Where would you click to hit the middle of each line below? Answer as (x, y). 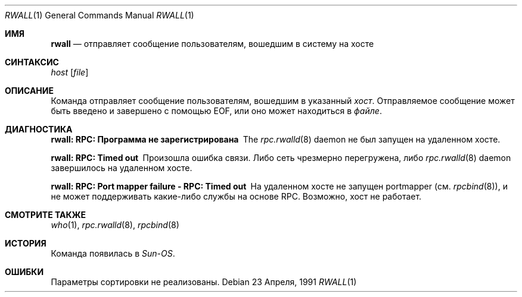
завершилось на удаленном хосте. (122, 168)
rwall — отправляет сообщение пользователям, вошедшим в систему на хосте (212, 44)
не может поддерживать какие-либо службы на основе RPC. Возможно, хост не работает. (236, 196)
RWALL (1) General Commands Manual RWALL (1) (100, 15)
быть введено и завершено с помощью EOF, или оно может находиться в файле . (216, 111)
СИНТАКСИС (32, 62)
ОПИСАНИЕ (29, 91)
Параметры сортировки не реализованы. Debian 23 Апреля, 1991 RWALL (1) (204, 282)
